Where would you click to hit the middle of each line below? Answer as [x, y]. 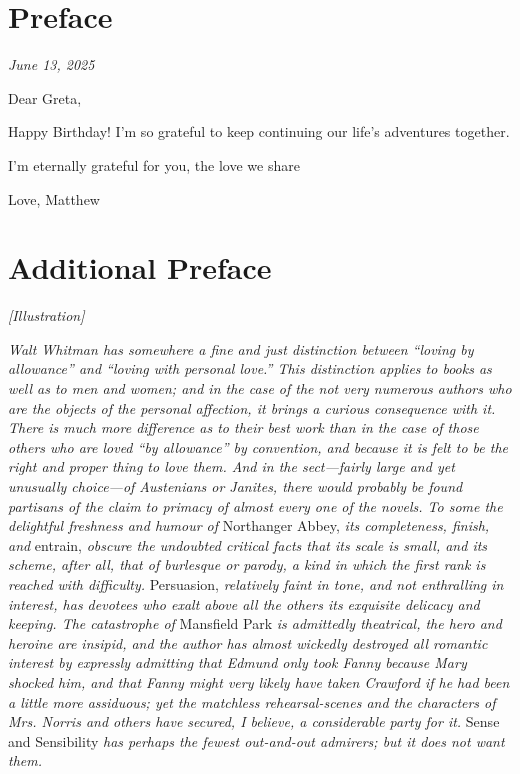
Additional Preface [140, 267]
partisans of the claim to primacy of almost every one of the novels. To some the [255, 505]
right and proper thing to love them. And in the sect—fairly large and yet [231, 466]
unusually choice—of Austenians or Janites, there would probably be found [235, 485]
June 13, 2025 [51, 64]
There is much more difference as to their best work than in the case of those [243, 427]
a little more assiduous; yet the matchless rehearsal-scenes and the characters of [252, 701]
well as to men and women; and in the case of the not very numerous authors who [260, 388]
